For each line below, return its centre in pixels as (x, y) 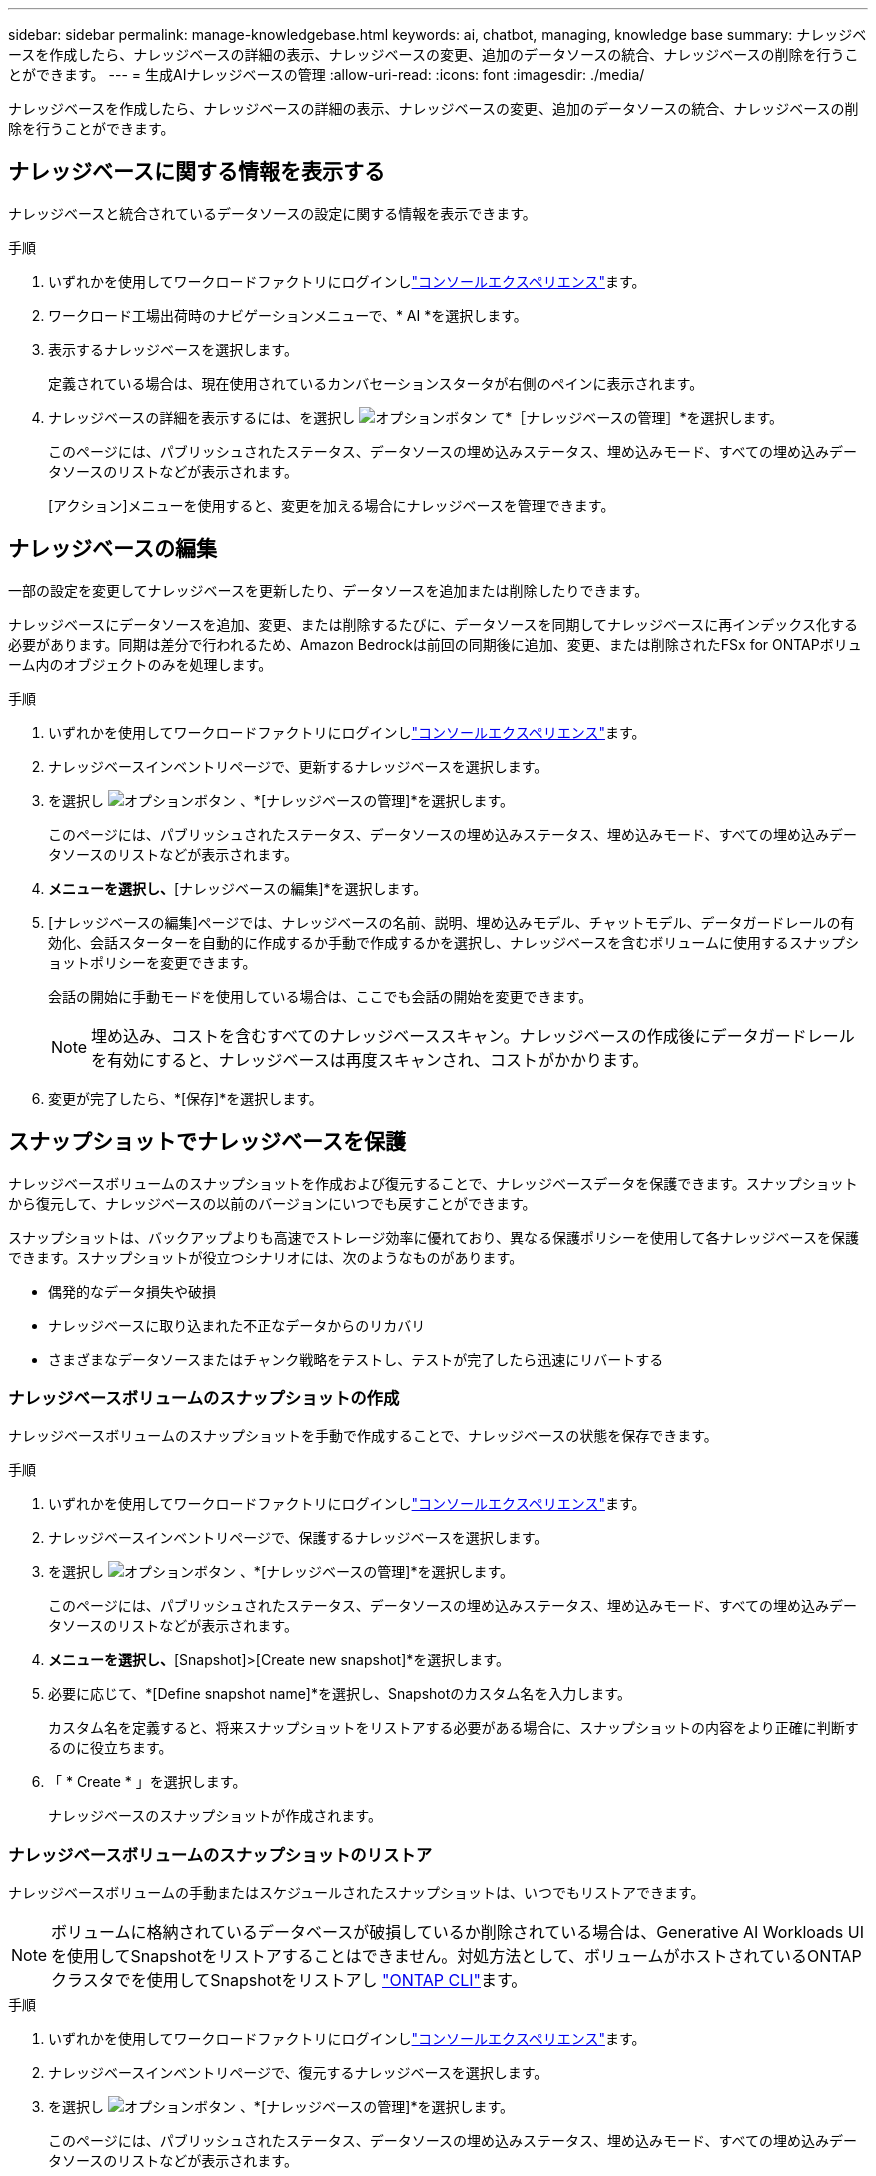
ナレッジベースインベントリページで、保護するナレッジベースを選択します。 (298, 1538)
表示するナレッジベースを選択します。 (173, 349)
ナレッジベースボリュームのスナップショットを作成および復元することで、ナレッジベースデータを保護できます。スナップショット (433, 1183)
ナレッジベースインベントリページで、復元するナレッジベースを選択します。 (298, 2073)
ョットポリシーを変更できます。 (152, 962)
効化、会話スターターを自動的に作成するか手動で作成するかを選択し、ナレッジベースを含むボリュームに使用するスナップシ (453, 942)
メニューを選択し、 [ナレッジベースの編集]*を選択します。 (238, 888)
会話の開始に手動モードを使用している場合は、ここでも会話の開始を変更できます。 (320, 996)
